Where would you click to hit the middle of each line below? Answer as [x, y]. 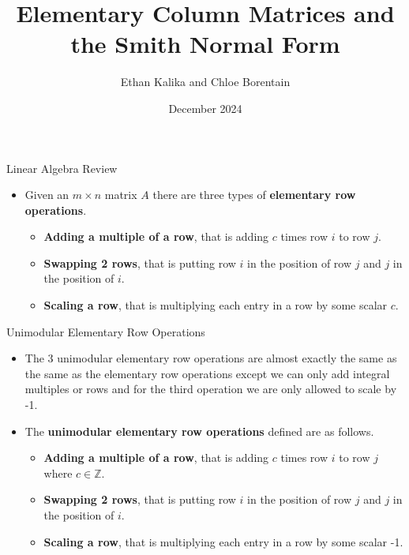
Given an [47, 195]
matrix [121, 195]
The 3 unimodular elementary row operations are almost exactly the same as [211, 358]
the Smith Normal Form [205, 44]
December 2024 [205, 108]
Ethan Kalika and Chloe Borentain [205, 82]
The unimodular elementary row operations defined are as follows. [199, 431]
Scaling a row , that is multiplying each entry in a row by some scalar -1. [223, 541]
